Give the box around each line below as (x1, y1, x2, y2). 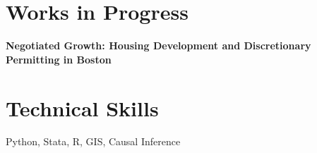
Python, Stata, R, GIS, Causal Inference (6, 134, 181, 149)
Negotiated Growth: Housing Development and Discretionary (6, 38, 311, 53)
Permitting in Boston (6, 51, 112, 66)
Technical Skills (6, 93, 159, 122)
